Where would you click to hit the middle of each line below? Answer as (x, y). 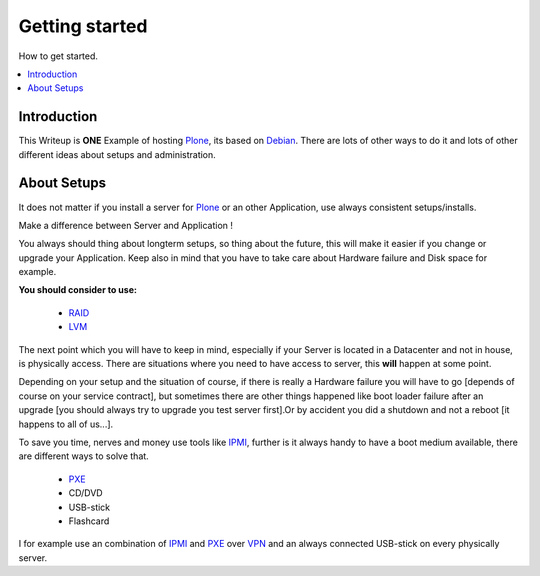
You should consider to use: (77, 290)
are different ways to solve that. (83, 456)
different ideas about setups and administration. (117, 154)
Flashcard (89, 521)
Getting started (83, 26)
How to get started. (58, 56)
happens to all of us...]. (66, 424)
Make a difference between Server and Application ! (126, 225)
